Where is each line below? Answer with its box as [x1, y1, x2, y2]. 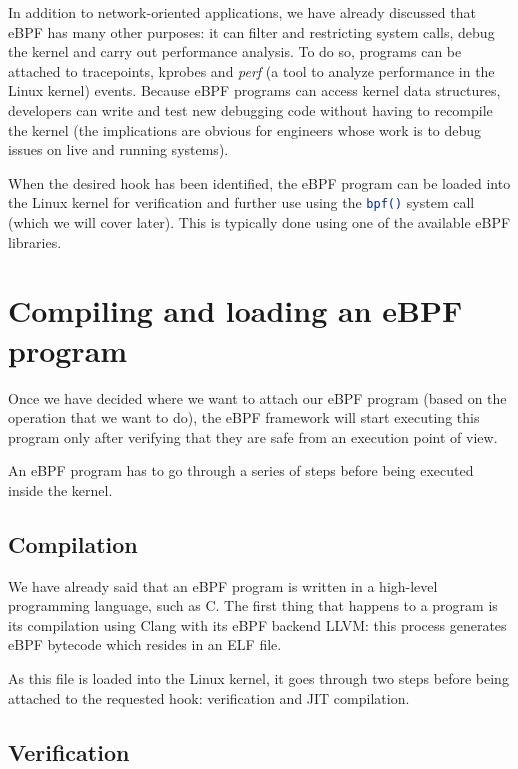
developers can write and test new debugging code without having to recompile [8, 99, 493, 120]
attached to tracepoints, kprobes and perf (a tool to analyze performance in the [8, 60, 495, 81]
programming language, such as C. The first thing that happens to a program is [8, 595, 498, 616]
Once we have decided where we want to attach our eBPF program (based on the [8, 387, 507, 408]
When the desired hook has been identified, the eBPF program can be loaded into [8, 172, 511, 193]
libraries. [8, 231, 62, 252]
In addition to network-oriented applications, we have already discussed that [8, 2, 476, 22]
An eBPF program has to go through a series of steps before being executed [8, 460, 474, 481]
